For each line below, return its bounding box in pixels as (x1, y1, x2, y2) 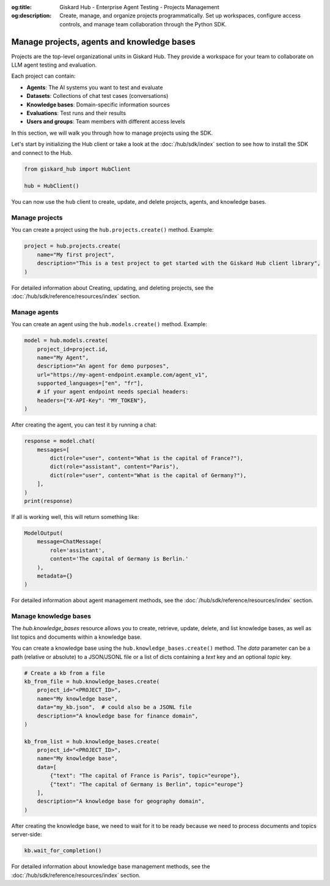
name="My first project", (37, 251, 115, 258)
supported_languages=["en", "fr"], (37, 380, 144, 387)
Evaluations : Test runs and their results (26, 110, 127, 117)
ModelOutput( (24, 529, 64, 537)
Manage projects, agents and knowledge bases (11, 37, 196, 47)
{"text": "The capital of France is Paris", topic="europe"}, (50, 772, 241, 780)
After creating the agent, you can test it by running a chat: (11, 421, 157, 428)
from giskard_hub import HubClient (24, 165, 131, 173)
